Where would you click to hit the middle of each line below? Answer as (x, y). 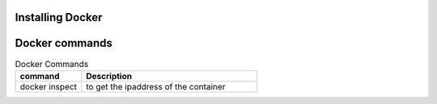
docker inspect (48, 86)
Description (109, 76)
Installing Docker (59, 17)
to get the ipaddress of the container (156, 86)
